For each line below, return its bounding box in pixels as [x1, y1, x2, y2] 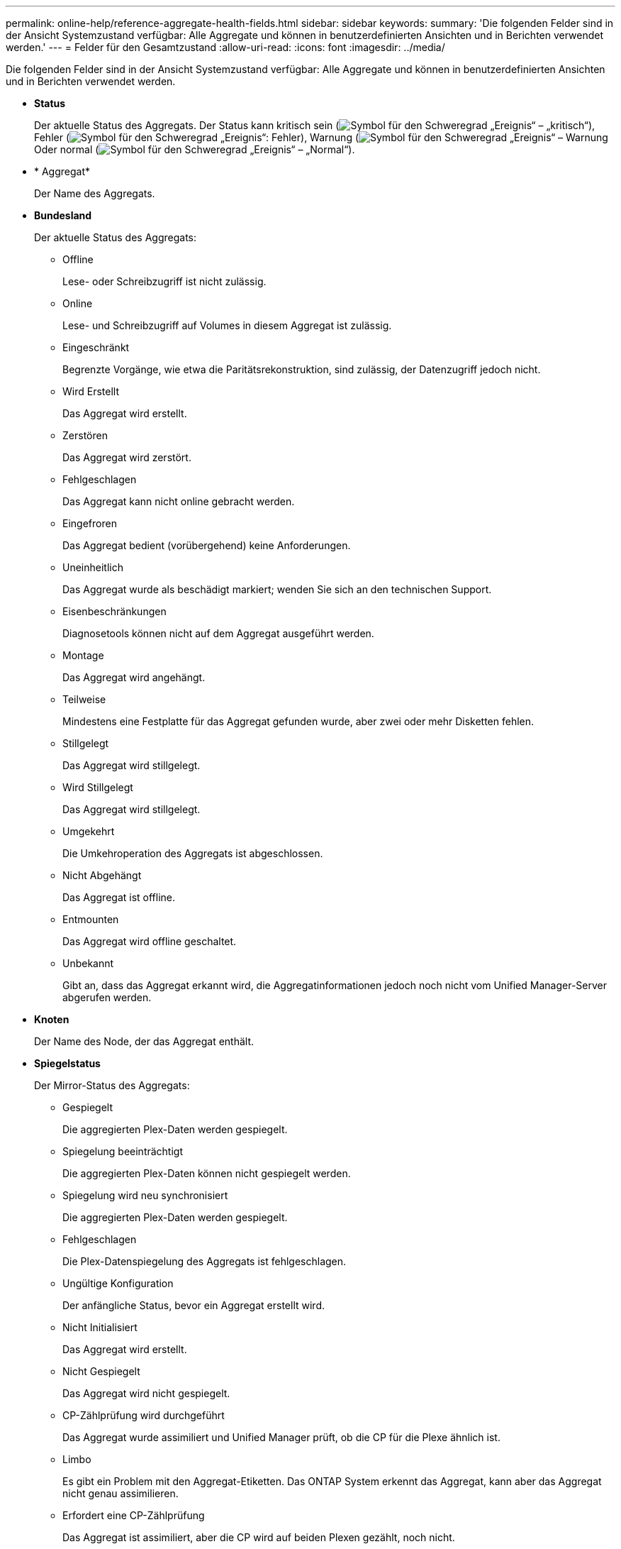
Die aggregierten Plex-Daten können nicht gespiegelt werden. [62, 1167, 351, 1179]
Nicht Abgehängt [62, 869, 142, 881]
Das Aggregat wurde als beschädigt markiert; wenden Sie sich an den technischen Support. [62, 583, 492, 595]
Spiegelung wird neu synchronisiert [62, 1189, 228, 1201]
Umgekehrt [62, 825, 115, 837]
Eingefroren [62, 517, 117, 529]
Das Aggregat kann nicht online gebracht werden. [62, 495, 295, 507]
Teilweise [62, 693, 106, 705]
